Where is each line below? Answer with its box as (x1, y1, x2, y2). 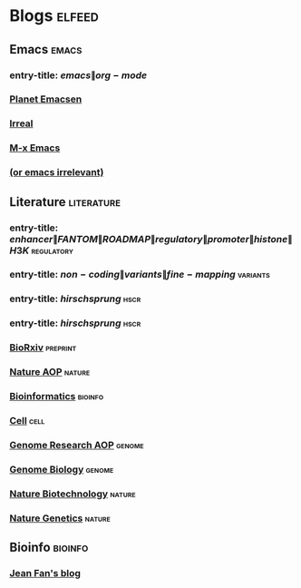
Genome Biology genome (9, 463, 114, 475)
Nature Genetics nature (9, 512, 111, 524)
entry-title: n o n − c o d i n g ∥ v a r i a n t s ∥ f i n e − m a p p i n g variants (9, 269, 270, 281)
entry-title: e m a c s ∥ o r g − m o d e (9, 69, 148, 82)
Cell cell (9, 414, 45, 426)
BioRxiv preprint (9, 341, 77, 354)
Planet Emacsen (9, 93, 83, 105)
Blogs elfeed (9, 5, 100, 26)
